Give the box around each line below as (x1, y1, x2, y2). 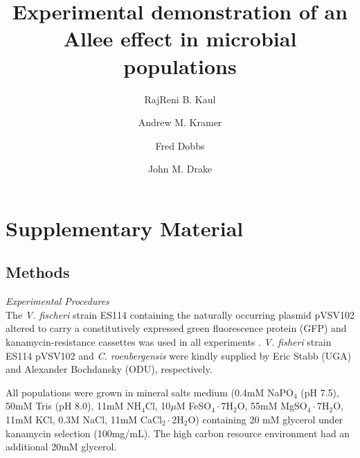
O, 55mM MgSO (237, 398, 307, 413)
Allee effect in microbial (63, 24, 297, 53)
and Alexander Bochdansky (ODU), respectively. (6, 362, 213, 376)
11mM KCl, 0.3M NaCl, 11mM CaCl (6, 412, 162, 427)
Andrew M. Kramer (138, 115, 222, 130)
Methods (6, 261, 70, 283)
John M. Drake (147, 161, 213, 176)
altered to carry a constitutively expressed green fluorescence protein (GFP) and (6, 321, 347, 335)
